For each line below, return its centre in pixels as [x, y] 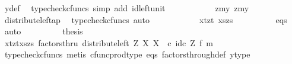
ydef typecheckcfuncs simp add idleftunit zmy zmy [127, 8]
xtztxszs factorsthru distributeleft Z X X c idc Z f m [109, 42]
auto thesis [44, 31]
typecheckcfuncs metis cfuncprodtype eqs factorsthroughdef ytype [127, 54]
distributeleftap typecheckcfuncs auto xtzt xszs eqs [146, 19]
